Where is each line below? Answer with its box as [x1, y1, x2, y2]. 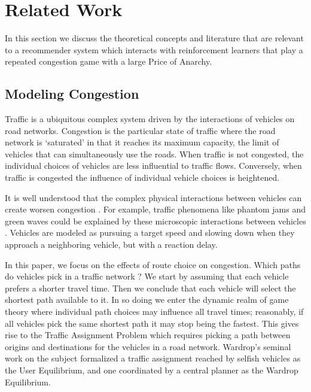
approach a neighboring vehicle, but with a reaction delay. [5, 238, 218, 251]
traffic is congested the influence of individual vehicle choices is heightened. [5, 171, 280, 184]
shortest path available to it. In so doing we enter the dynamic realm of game [5, 293, 289, 306]
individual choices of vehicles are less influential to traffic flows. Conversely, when [5, 159, 302, 172]
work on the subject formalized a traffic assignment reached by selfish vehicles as [5, 352, 301, 364]
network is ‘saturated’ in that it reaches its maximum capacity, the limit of [5, 136, 279, 148]
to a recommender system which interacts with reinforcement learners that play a [5, 43, 303, 56]
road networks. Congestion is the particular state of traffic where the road [5, 124, 276, 136]
